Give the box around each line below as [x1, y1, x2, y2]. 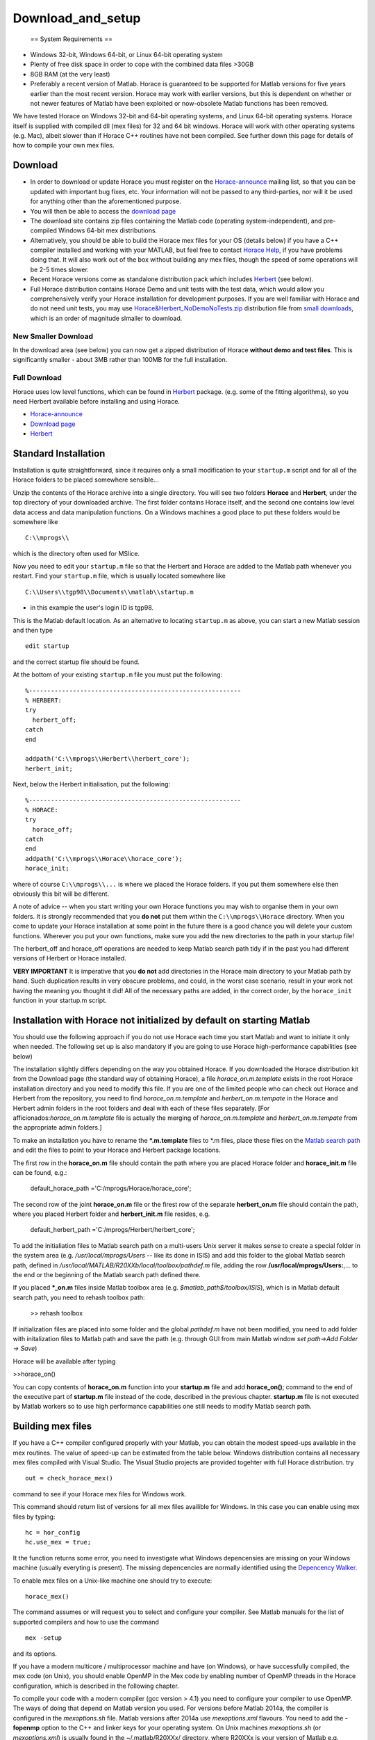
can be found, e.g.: [12, 1168, 67, 1176]
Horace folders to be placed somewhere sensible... [12, 475, 159, 484]
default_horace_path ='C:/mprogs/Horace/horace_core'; [30, 1184, 192, 1193]
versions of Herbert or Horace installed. [12, 954, 126, 963]
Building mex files [12, 1421, 92, 1432]
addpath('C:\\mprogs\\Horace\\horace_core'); [25, 855, 183, 862]
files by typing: [12, 1512, 56, 1521]
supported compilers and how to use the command [12, 1618, 160, 1626]
